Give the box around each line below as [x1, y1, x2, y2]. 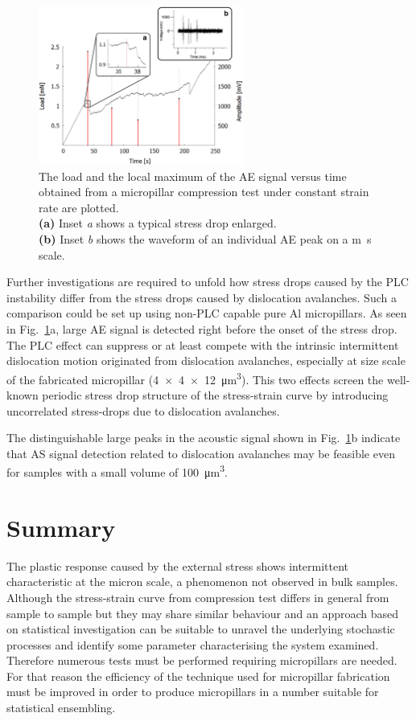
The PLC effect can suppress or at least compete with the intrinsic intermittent [6, 336, 399, 353]
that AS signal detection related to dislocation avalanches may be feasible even [6, 444, 395, 461]
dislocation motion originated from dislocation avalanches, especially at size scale [6, 352, 406, 369]
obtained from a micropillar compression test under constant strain [39, 183, 369, 200]
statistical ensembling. [6, 699, 116, 716]
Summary [6, 510, 116, 543]
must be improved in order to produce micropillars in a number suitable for [6, 683, 379, 700]
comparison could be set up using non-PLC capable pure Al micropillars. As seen [6, 305, 407, 322]
